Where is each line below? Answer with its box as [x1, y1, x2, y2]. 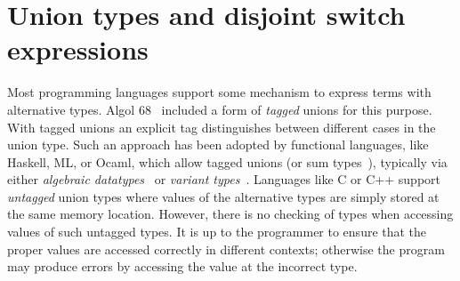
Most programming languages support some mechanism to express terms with [7, 83, 432, 101]
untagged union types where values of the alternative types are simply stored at [7, 187, 440, 205]
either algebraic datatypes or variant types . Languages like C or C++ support [7, 170, 441, 189]
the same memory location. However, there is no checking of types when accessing [7, 205, 454, 223]
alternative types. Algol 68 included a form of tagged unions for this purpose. [7, 100, 432, 118]
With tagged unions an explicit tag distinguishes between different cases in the [7, 117, 436, 136]
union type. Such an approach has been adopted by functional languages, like [7, 135, 429, 154]
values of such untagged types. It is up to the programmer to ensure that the [7, 222, 427, 241]
